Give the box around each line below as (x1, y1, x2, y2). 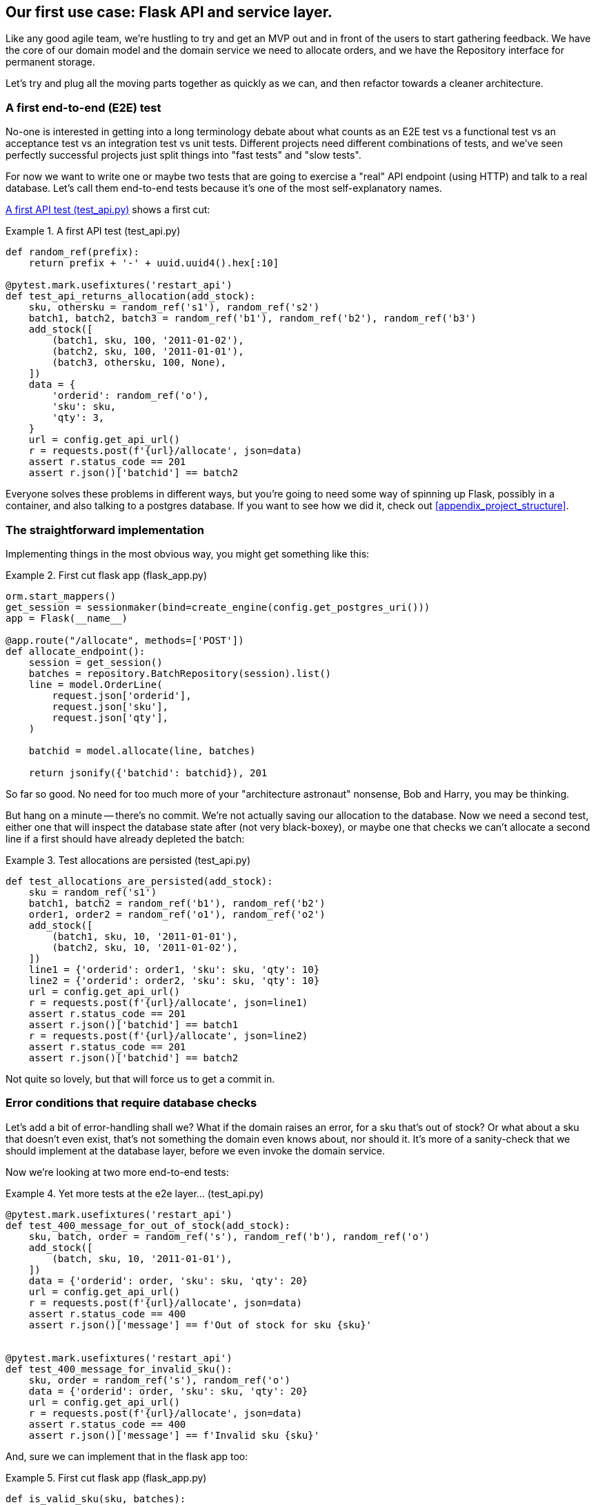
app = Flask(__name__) (6, 612, 128, 624)
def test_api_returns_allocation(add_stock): (6, 291, 256, 302)
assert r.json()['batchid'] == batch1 (28, 1019, 239, 1030)
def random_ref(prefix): (6, 246, 139, 258)
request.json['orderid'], (52, 689, 192, 701)
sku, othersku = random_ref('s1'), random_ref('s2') (28, 302, 320, 313)
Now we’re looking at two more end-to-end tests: (6, 1165, 229, 1178)
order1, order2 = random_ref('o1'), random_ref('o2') (28, 908, 326, 920)
